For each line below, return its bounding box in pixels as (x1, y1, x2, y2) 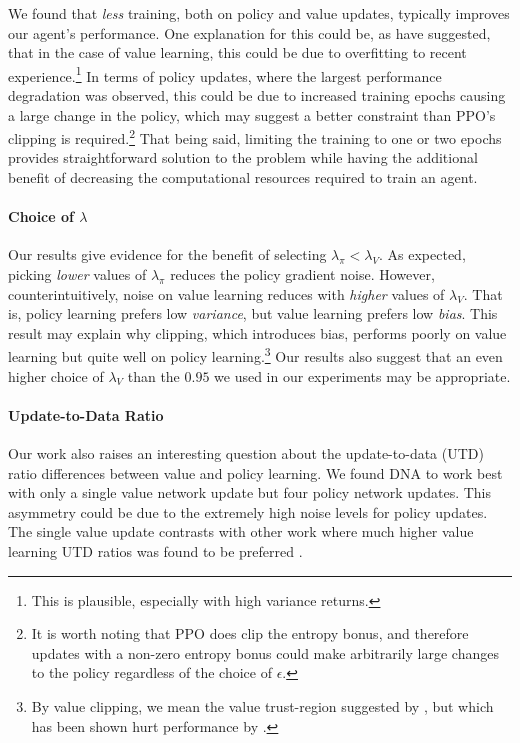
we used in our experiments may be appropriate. (214, 365, 511, 386)
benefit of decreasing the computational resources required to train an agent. (8, 167, 478, 188)
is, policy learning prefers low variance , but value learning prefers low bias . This (8, 303, 498, 324)
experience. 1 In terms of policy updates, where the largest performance (8, 62, 442, 86)
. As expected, (378, 244, 466, 265)
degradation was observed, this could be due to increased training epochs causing (8, 85, 506, 106)
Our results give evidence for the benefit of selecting (8, 244, 327, 265)
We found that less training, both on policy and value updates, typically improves (8, 3, 510, 23)
